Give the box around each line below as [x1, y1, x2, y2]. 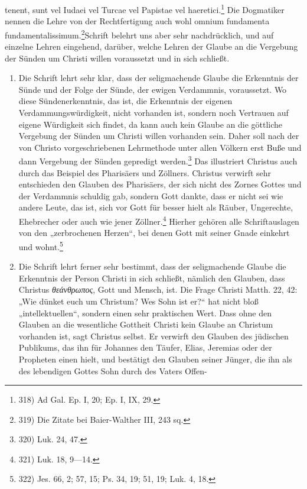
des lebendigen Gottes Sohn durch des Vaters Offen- [18, 364, 207, 377]
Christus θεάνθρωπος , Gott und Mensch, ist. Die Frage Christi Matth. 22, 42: [18, 283, 298, 296]
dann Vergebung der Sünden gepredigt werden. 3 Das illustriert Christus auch [18, 153, 298, 167]
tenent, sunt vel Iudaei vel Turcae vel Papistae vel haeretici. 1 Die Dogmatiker [5, 2, 285, 15]
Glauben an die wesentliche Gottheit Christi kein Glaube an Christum [18, 318, 273, 331]
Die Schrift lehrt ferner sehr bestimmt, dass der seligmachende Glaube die [18, 260, 286, 273]
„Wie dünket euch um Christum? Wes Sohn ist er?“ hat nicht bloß [18, 294, 259, 307]
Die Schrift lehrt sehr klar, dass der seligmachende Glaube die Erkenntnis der [18, 72, 299, 84]
